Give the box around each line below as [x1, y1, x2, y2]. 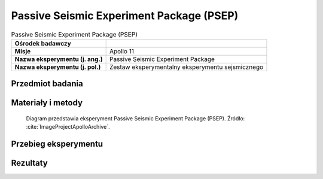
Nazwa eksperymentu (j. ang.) [14, 54, 103, 63]
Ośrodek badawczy [14, 39, 71, 47]
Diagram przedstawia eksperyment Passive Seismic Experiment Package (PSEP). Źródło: [26, 114, 245, 122]
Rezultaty [11, 158, 48, 168]
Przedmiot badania [11, 78, 83, 89]
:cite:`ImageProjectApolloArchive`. [26, 123, 110, 131]
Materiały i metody [11, 98, 83, 108]
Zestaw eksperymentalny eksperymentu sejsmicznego [109, 63, 264, 71]
